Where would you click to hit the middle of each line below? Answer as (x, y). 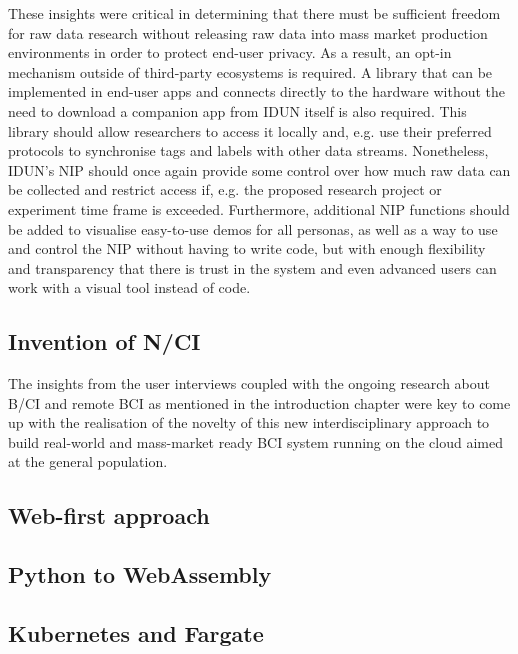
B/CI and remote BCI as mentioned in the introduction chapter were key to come (259, 402)
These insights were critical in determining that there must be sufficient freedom (254, 13)
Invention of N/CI (104, 341)
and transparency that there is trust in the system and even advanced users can (252, 267)
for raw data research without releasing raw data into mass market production (248, 32)
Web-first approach (109, 515)
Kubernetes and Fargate (136, 633)
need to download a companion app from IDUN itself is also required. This (237, 110)
